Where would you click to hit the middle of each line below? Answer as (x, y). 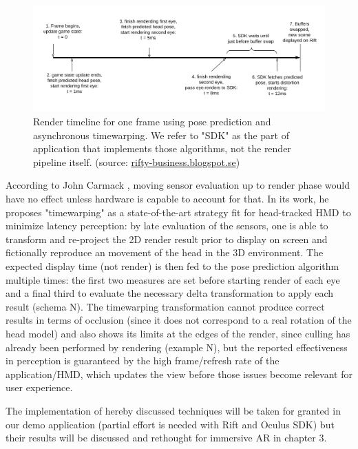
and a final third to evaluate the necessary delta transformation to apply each (170, 293)
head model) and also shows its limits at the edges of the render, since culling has (178, 333)
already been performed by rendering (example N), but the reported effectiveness (177, 347)
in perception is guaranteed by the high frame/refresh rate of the (143, 361)
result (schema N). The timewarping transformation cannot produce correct (165, 306)
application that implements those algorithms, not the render (162, 148)
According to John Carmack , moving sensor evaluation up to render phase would (178, 185)
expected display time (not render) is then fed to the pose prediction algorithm (172, 265)
